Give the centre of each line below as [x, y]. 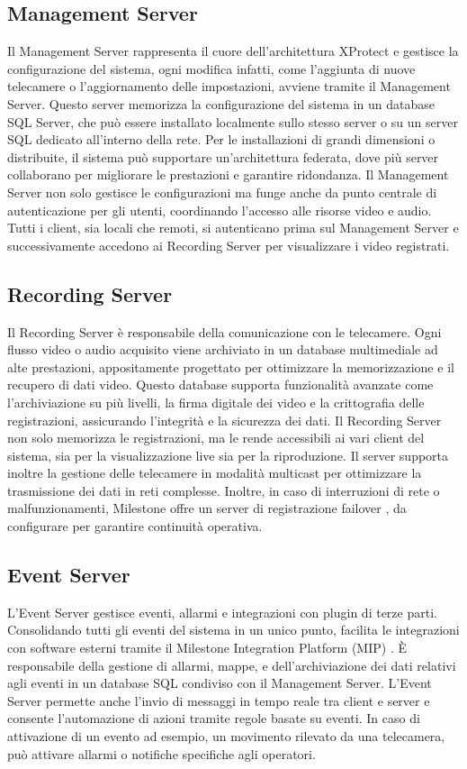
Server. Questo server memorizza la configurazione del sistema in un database [221, 103]
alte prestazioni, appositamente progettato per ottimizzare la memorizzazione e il [231, 366]
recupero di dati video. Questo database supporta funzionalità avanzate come [220, 384]
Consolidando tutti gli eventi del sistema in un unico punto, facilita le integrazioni [233, 630]
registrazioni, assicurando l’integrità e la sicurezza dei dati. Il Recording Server [225, 420]
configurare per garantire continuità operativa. [135, 526]
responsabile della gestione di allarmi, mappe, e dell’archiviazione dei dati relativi [232, 665]
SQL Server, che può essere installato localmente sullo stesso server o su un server [233, 121]
